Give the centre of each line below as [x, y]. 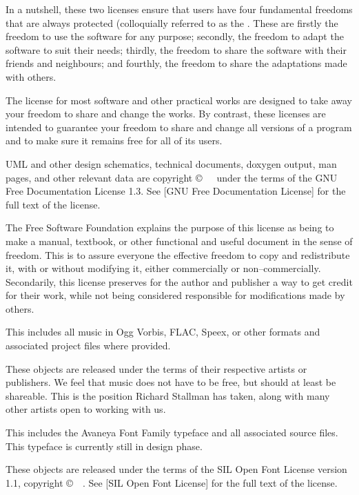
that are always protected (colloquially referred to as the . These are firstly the [172, 22]
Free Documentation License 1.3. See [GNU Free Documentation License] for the [176, 191]
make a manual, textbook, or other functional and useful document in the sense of [179, 241]
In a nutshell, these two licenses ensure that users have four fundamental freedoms [179, 9]
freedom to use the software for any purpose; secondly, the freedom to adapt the [175, 36]
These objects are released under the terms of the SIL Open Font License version [176, 469]
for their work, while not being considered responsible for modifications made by [175, 295]
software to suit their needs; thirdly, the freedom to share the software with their [176, 49]
